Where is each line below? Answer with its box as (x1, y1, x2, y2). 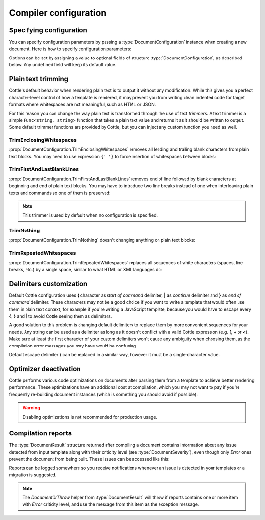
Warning (22, 405, 40, 411)
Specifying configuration (9, 26, 88, 34)
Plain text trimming (9, 75, 69, 83)
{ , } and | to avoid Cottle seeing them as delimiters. (9, 313, 112, 319)
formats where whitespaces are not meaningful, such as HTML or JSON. (9, 101, 156, 107)
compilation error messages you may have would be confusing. (9, 343, 137, 348)
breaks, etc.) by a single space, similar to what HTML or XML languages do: (9, 267, 162, 272)
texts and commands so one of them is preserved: (9, 190, 111, 196)
